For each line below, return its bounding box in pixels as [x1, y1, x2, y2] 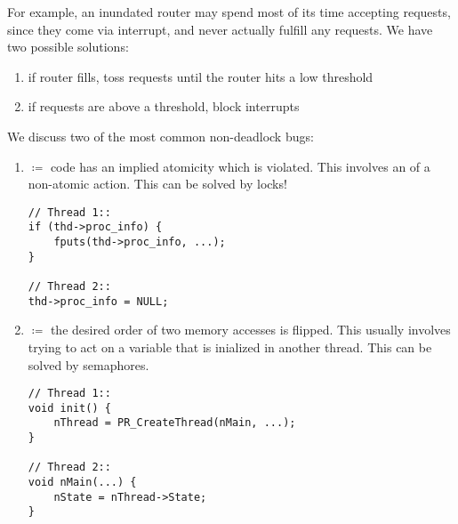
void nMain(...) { [28, 476, 137, 489]
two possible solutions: [7, 37, 129, 56]
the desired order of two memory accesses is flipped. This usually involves [50, 320, 451, 339]
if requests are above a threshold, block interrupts [28, 97, 300, 116]
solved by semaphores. [28, 355, 149, 374]
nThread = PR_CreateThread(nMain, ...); [53, 416, 296, 430]
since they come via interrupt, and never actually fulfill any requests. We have [7, 20, 433, 38]
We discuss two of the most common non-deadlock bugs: [7, 126, 314, 145]
